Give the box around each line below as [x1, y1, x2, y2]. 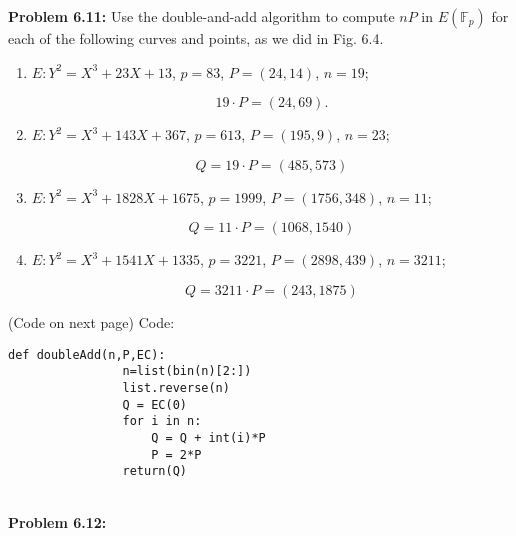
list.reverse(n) [122, 380, 230, 395]
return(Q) [122, 464, 187, 479]
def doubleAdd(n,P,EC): [8, 347, 166, 362]
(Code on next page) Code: [8, 311, 175, 332]
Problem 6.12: [8, 512, 107, 533]
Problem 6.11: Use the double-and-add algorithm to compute [8, 6, 395, 26]
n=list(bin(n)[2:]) [122, 364, 252, 379]
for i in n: [122, 414, 202, 429]
